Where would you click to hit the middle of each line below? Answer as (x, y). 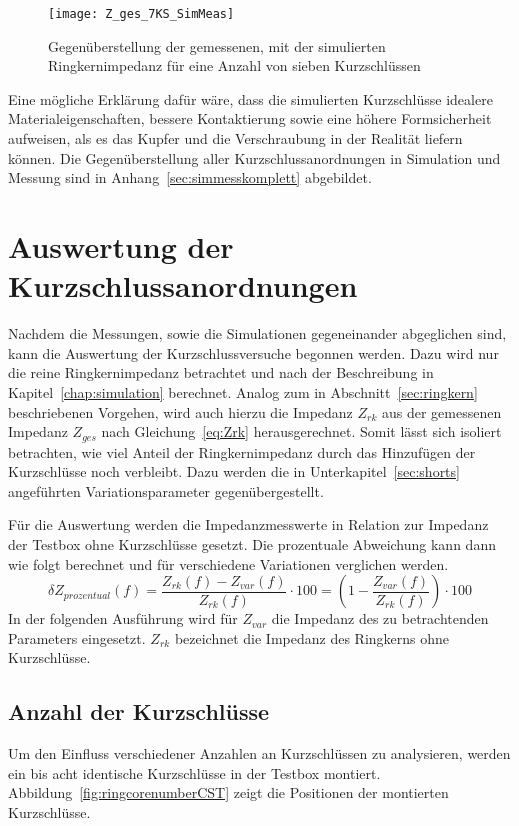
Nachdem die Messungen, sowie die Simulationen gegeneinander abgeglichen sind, (257, 333)
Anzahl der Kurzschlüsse (139, 711)
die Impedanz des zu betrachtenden (380, 618)
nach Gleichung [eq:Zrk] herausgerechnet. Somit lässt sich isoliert (301, 431)
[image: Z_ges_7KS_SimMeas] (141, 14)
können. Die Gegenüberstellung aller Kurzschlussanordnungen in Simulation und (254, 157)
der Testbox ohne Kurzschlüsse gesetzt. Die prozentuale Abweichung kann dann (252, 543)
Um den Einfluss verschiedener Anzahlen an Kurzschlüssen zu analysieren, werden (259, 753)
